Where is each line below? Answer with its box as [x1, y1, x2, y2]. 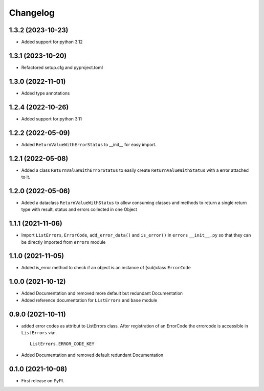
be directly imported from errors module [21, 239, 106, 245]
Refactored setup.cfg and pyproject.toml [21, 64, 103, 70]
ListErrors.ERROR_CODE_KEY [30, 341, 95, 347]
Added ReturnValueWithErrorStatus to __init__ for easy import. [21, 141, 156, 147]
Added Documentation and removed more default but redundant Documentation [21, 290, 183, 296]
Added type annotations [21, 90, 70, 96]
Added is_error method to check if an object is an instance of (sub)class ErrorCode [21, 265, 191, 271]
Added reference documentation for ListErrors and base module [21, 297, 157, 303]
